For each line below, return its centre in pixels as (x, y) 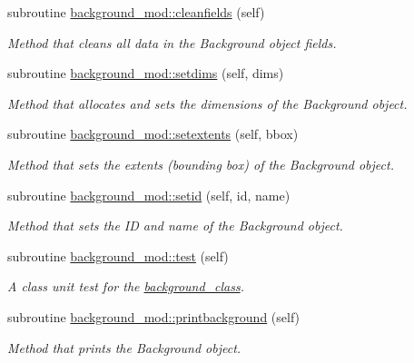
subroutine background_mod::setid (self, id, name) (149, 195)
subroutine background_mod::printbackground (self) (154, 316)
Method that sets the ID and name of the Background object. (175, 226)
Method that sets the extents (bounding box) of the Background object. (201, 164)
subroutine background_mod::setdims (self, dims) (146, 73)
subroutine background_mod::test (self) (118, 255)
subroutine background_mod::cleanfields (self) (136, 12)
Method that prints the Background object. (124, 347)
